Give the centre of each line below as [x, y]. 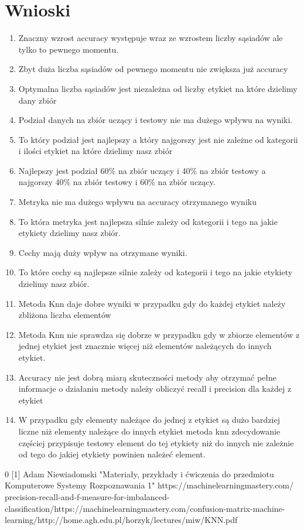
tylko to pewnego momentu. [69, 49]
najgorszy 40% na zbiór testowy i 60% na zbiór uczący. [117, 182]
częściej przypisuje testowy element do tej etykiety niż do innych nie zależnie [156, 442]
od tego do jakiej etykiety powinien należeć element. [112, 454]
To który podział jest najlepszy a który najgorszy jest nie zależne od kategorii [158, 139]
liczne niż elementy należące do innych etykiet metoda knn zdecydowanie [149, 431]
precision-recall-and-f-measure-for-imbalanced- [87, 496]
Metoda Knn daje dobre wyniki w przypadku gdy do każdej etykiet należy [152, 303]
